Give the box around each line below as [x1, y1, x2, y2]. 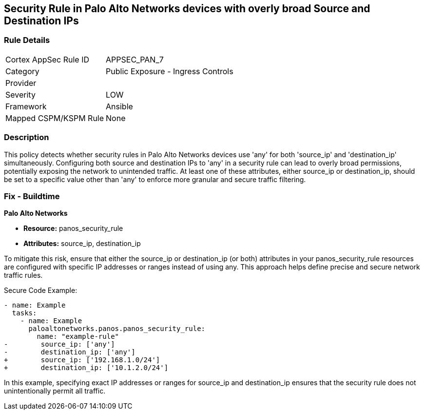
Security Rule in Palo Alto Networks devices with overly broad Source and [4, 2, 370, 15]
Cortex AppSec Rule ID [5, 54, 90, 64]
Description [4, 132, 49, 143]
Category [5, 66, 39, 76]
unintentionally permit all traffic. [4, 387, 106, 395]
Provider [5, 78, 37, 88]
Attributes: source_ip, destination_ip [23, 239, 141, 248]
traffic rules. [4, 271, 43, 280]
